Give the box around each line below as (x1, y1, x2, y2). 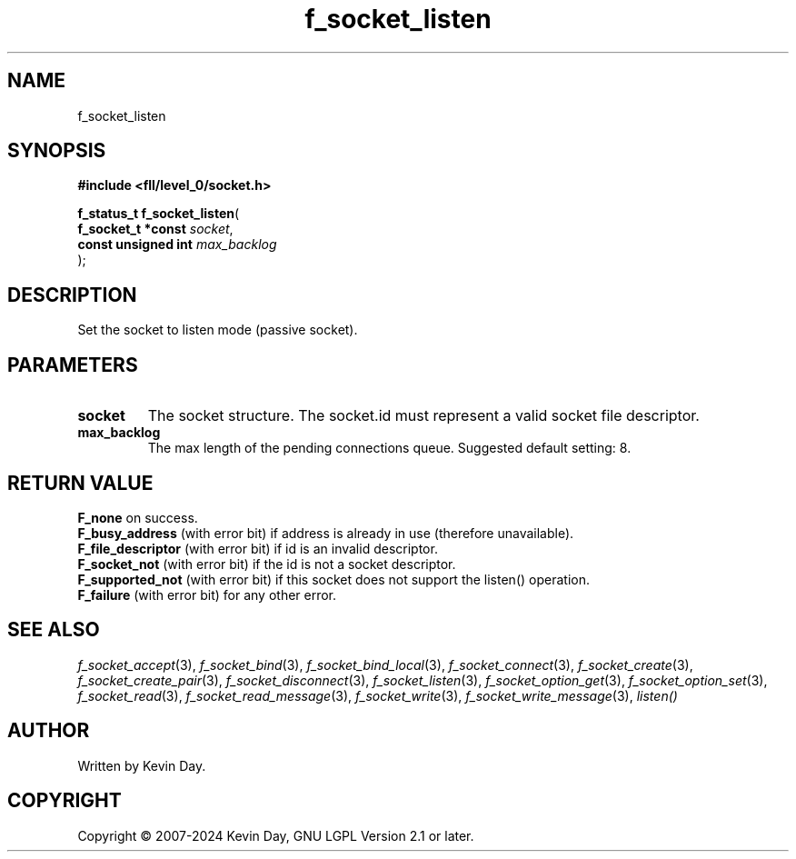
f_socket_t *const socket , (77, 221, 234, 237)
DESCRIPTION (7, 283, 137, 306)
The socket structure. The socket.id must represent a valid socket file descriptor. (147, 406, 700, 425)
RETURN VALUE (7, 471, 154, 494)
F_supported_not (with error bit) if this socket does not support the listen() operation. (77, 571, 590, 587)
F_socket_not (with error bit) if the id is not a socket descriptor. (77, 555, 456, 572)
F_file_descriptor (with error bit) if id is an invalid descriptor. (77, 540, 438, 556)
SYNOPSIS (7, 139, 106, 163)
